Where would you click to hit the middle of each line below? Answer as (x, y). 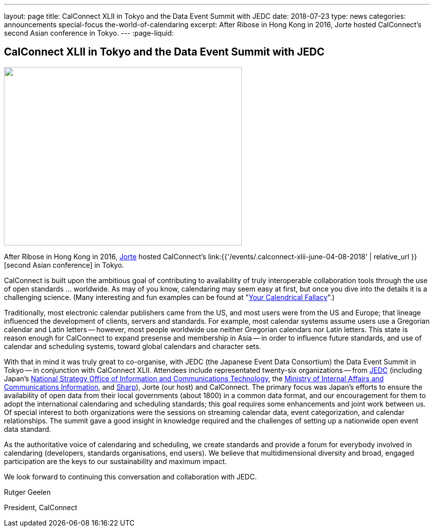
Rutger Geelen (27, 492)
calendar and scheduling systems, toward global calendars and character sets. (133, 346)
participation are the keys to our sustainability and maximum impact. (115, 461)
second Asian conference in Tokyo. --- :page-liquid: (89, 33)
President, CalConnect (41, 507)
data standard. (28, 429)
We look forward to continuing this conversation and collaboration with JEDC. (131, 476)
